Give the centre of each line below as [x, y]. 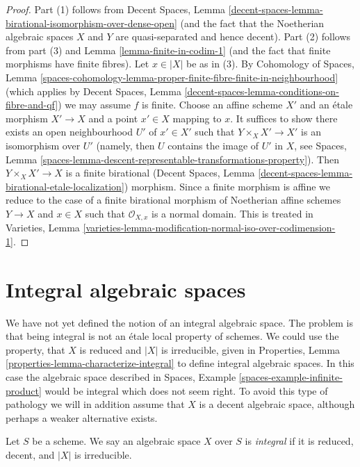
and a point [113, 118]
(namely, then [125, 145]
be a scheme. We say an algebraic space [116, 441]
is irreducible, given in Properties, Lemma [251, 349]
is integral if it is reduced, [299, 441]
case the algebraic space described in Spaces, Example [121, 377]
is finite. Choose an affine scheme [212, 105]
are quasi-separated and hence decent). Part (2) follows [233, 36]
